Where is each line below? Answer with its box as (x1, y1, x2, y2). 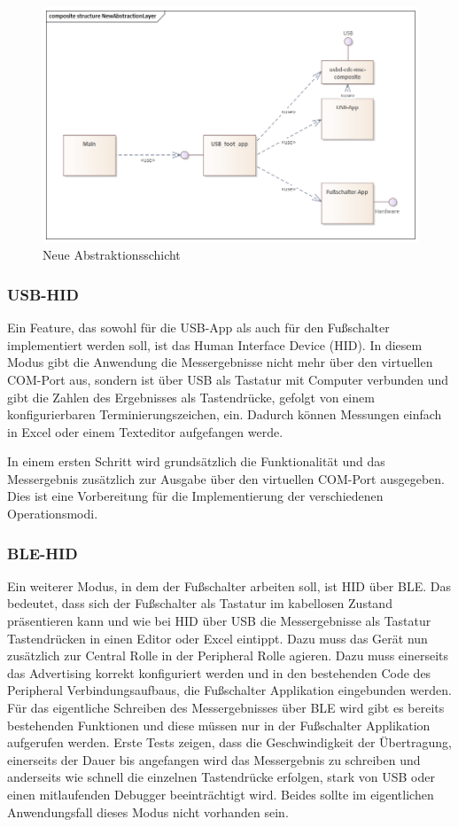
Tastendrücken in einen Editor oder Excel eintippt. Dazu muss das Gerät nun (7, 628, 428, 647)
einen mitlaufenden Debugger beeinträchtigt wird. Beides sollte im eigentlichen (7, 785, 434, 803)
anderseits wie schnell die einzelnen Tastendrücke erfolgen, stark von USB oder (7, 768, 435, 786)
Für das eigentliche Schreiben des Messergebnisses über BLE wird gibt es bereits (7, 698, 445, 717)
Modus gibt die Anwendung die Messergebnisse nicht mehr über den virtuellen (7, 353, 433, 371)
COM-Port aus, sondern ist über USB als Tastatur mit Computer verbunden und (7, 370, 449, 388)
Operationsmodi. (7, 504, 98, 523)
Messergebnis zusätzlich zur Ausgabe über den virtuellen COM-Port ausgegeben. (7, 469, 445, 488)
